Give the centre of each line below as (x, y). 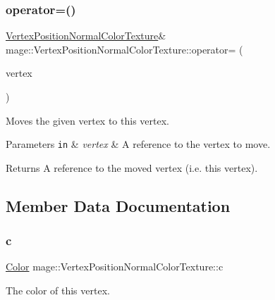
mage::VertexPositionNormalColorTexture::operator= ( (124, 49)
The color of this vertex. (58, 290)
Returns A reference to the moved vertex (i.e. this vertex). (132, 167)
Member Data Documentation (118, 205)
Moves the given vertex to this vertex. (87, 120)
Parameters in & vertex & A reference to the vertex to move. (138, 144)
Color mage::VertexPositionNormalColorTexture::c (115, 267)
